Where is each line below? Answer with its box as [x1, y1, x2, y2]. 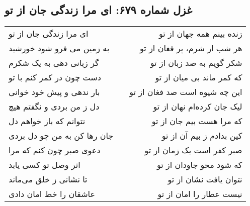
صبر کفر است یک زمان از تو [144, 144, 242, 156]
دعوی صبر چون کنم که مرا [9, 144, 101, 156]
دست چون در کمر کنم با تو [9, 71, 101, 83]
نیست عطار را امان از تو [157, 188, 242, 200]
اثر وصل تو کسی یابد [9, 159, 80, 171]
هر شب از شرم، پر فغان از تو [140, 42, 242, 54]
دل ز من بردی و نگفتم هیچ [9, 100, 100, 113]
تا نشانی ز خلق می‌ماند [9, 173, 88, 185]
